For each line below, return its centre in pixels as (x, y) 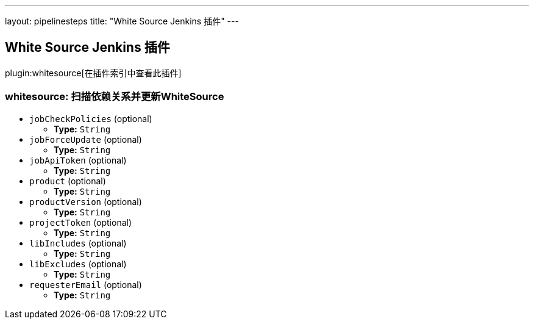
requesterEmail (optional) (86, 284)
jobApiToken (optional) (78, 160)
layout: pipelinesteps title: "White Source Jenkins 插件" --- (122, 21)
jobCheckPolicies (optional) (91, 118)
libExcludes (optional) (78, 264)
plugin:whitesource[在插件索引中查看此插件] (93, 73)
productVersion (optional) (86, 201)
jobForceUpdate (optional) (86, 139)
